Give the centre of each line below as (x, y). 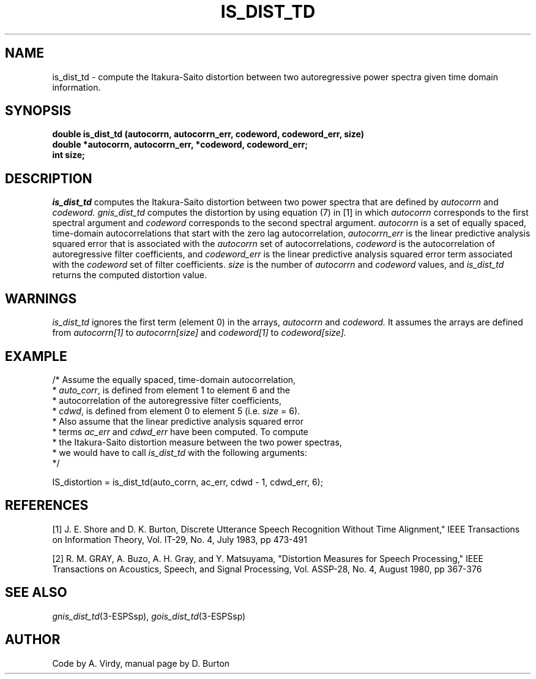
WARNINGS (41, 298)
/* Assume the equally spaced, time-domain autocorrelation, (174, 379)
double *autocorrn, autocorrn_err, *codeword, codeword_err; (180, 145)
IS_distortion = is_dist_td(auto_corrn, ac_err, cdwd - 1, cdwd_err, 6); (188, 482)
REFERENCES (47, 506)
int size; (69, 155)
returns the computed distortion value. (129, 275)
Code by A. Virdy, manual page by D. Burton (141, 663)
